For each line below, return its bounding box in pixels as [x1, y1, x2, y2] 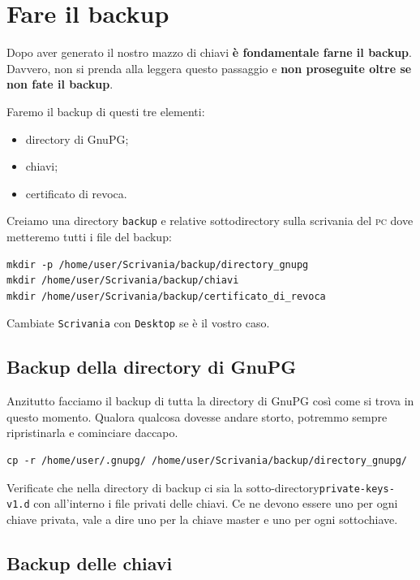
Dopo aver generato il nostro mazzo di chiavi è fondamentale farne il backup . [6, 44, 412, 61]
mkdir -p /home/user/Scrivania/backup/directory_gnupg [6, 258, 309, 271]
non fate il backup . [6, 76, 114, 93]
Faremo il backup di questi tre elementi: [6, 102, 205, 119]
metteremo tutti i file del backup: [6, 227, 172, 245]
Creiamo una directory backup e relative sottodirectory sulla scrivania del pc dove [6, 212, 414, 229]
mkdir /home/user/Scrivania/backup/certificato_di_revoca [6, 290, 326, 302]
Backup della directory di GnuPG [6, 354, 297, 379]
